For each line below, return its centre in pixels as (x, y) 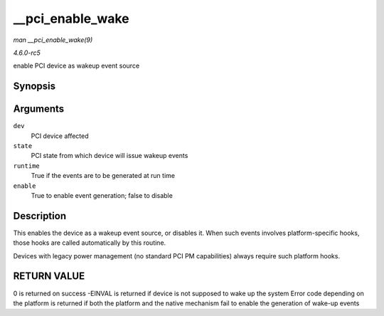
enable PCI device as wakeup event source (76, 66)
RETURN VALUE (49, 276)
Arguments (39, 109)
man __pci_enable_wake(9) (53, 40)
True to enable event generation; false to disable (102, 195)
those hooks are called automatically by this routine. (90, 243)
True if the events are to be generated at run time (103, 176)
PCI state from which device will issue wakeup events (110, 156)
